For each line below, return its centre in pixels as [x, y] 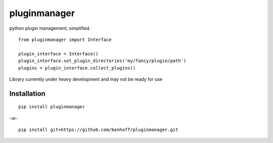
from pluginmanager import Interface [65, 40]
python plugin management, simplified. [50, 28]
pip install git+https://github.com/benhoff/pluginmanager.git [98, 130]
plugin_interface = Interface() [58, 54]
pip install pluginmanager [52, 107]
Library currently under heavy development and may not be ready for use [86, 79]
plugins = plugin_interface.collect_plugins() [77, 68]
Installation [27, 93]
